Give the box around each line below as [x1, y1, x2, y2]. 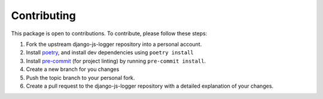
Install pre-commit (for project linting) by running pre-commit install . [26, 57, 206, 64]
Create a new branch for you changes [26, 66, 120, 73]
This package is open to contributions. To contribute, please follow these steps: [11, 30, 208, 37]
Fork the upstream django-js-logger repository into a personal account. [26, 41, 202, 48]
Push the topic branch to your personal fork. [26, 74, 135, 81]
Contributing [11, 9, 76, 22]
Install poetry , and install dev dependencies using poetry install [26, 49, 194, 56]
